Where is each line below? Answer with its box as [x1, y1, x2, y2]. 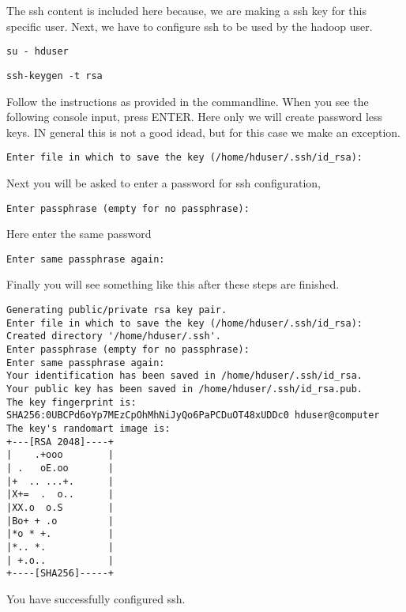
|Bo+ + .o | [6, 515, 115, 527]
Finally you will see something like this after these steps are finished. [6, 276, 340, 293]
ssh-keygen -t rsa [6, 70, 103, 81]
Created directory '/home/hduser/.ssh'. [6, 331, 222, 342]
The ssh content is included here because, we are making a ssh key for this [6, 2, 367, 18]
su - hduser [6, 46, 69, 58]
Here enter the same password [6, 225, 152, 242]
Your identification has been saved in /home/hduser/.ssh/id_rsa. [6, 370, 363, 382]
